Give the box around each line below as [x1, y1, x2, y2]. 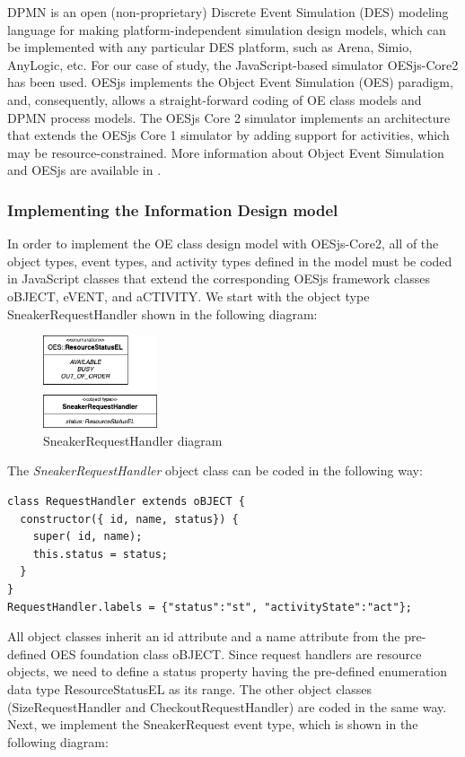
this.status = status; [32, 547, 168, 561]
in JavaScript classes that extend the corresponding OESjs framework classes [7, 269, 430, 288]
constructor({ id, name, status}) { [20, 512, 239, 526]
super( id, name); [32, 530, 143, 544]
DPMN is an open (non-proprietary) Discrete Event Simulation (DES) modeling [7, 3, 449, 21]
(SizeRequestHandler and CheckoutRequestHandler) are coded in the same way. [7, 697, 447, 716]
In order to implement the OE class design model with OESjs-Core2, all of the [7, 234, 439, 253]
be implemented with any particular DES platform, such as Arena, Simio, [7, 38, 413, 57]
